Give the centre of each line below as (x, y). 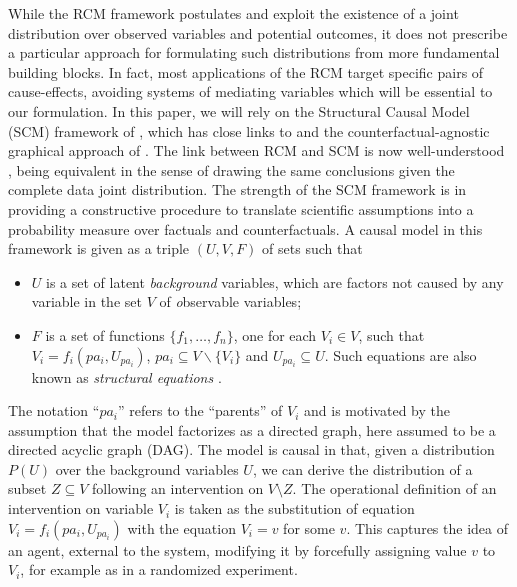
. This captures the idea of (427, 527)
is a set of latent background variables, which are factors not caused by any (275, 281)
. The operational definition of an (394, 488)
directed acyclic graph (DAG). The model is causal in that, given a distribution (251, 449)
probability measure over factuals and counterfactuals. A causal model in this (245, 228)
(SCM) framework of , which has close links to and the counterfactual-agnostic (249, 130)
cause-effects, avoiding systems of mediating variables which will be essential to (250, 91)
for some (309, 527)
